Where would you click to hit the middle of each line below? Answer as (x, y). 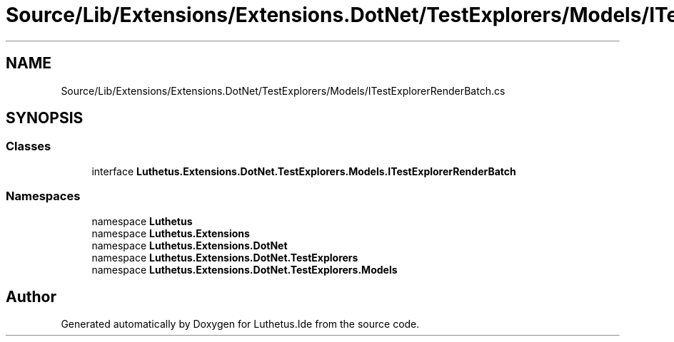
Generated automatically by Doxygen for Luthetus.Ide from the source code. (240, 324)
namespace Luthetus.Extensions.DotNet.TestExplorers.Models (245, 269)
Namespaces (43, 196)
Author (31, 296)
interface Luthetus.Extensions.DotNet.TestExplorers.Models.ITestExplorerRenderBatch (304, 171)
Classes (29, 146)
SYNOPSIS (45, 118)
